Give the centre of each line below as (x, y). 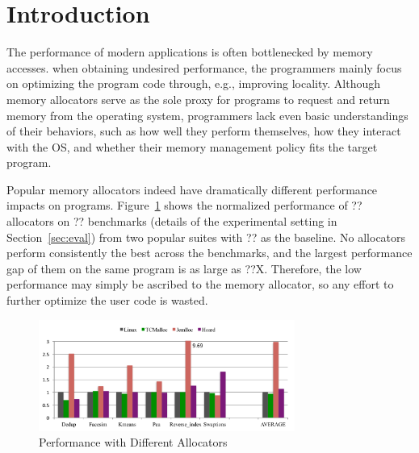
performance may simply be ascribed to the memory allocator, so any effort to (200, 284)
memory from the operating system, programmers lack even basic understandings (207, 115)
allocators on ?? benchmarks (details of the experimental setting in (172, 221)
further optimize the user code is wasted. (107, 300)
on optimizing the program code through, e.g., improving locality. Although (194, 83)
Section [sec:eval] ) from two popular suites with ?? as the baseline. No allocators (206, 237)
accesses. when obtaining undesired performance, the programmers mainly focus (204, 67)
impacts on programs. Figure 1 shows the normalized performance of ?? (184, 205)
